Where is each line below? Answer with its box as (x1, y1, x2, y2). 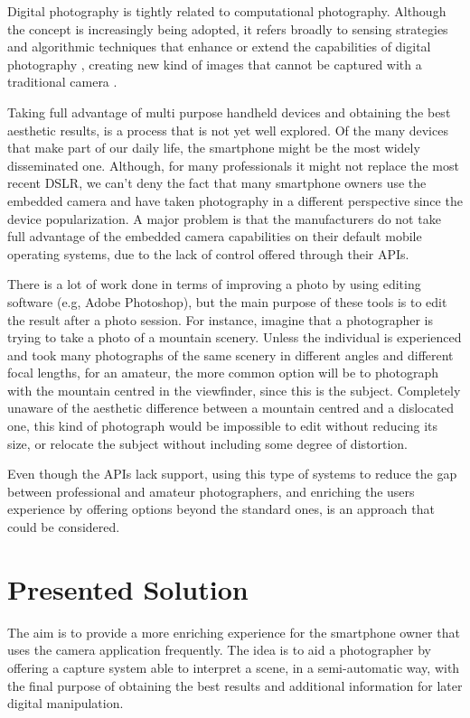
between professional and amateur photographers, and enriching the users (7, 481, 415, 500)
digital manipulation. (7, 694, 124, 713)
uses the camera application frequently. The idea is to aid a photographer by (7, 640, 432, 659)
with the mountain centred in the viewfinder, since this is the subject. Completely (7, 380, 461, 399)
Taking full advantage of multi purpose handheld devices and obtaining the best (7, 102, 451, 121)
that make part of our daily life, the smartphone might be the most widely (7, 138, 420, 157)
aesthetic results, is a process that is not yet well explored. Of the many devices (7, 120, 448, 139)
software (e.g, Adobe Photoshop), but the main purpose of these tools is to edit (7, 292, 447, 311)
